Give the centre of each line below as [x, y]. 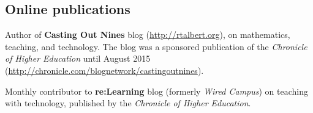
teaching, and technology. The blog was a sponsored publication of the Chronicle [156, 46]
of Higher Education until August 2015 [78, 58]
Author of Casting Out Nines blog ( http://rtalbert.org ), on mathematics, [148, 35]
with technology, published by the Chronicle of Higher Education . [128, 103]
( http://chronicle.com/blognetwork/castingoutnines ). [104, 70]
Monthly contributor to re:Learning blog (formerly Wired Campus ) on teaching [156, 91]
